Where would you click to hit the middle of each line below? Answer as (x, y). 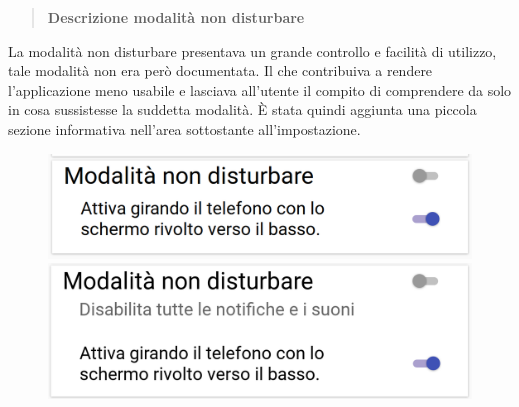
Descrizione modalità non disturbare (176, 17)
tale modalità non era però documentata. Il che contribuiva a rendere (220, 70)
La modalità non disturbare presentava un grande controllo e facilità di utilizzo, (252, 50)
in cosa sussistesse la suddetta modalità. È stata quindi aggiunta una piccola (242, 109)
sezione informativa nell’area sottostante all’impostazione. (184, 128)
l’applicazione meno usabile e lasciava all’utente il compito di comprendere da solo (260, 89)
